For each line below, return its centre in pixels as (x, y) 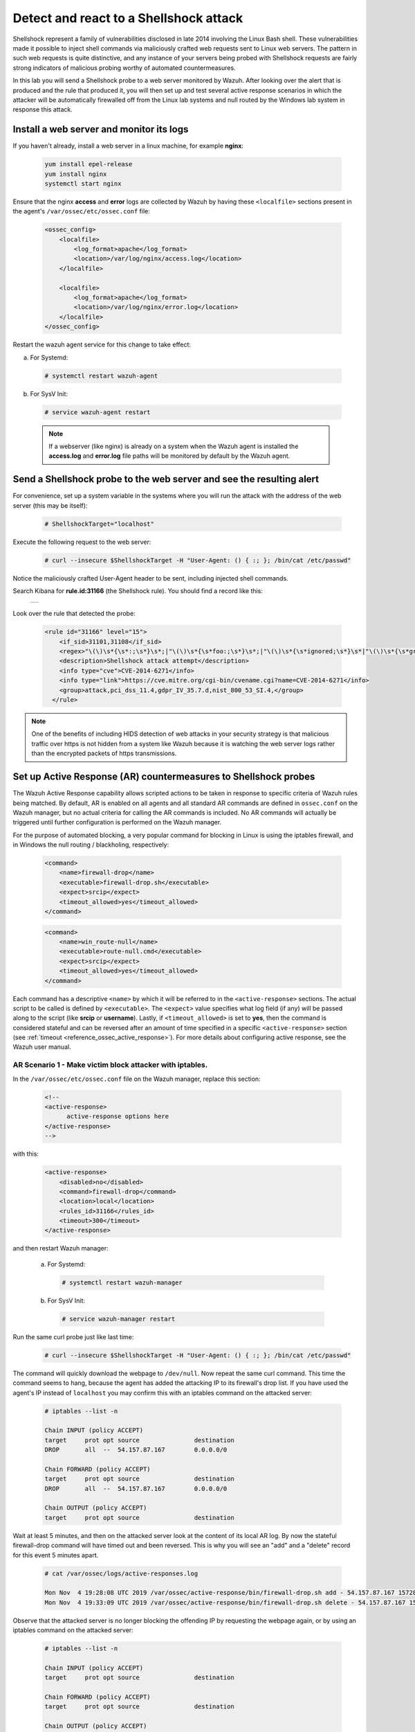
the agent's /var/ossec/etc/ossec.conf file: (81, 211)
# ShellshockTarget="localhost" (100, 524)
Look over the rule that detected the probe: (74, 614)
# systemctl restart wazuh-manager (122, 1282)
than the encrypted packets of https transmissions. (104, 753)
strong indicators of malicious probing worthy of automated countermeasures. (124, 68)
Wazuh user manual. (42, 1047)
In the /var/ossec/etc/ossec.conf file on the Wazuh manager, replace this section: (137, 1079)
